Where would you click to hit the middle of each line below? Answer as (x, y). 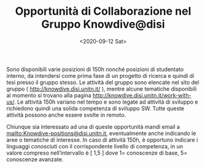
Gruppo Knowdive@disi (103, 24)
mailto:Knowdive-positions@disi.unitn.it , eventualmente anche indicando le (101, 133)
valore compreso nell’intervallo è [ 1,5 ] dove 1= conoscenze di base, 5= (97, 153)
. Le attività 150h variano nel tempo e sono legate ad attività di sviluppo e (106, 102)
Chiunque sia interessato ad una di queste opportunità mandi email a (93, 126)
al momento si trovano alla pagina (49, 95)
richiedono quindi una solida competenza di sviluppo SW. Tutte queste (95, 108)
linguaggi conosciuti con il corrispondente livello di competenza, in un (95, 146)
